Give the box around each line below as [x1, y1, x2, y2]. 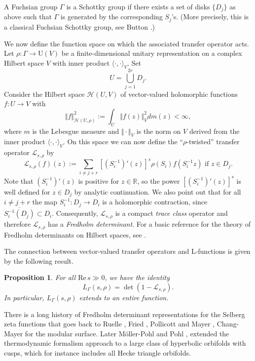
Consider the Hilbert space [4, 88, 85, 99]
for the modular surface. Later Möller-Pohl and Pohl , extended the [25, 328, 229, 338]
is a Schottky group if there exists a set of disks [66, 1, 210, 11]
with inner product [52, 57, 110, 68]
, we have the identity [105, 272, 170, 282]
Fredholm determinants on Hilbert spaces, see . [4, 229, 146, 240]
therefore [4, 219, 31, 229]
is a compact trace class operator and [115, 208, 228, 218]
